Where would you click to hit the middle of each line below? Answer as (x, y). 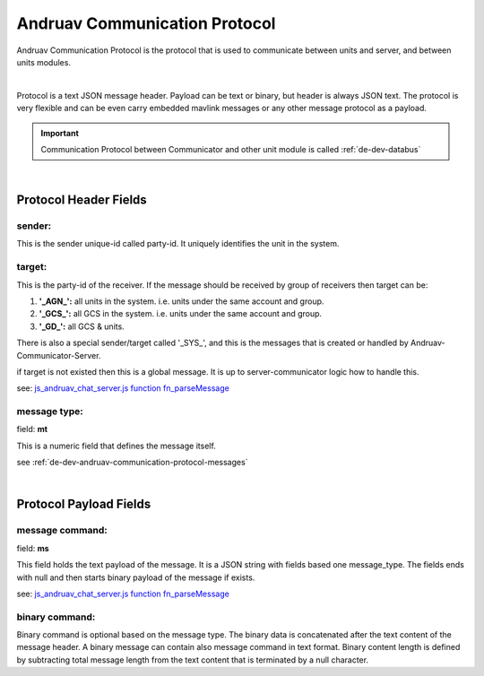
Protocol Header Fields (82, 200)
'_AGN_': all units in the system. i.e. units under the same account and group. (181, 301)
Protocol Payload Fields (84, 504)
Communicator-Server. (59, 355)
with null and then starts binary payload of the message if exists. (136, 577)
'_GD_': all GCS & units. (82, 326)
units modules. (44, 62)
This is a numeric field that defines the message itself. (117, 446)
